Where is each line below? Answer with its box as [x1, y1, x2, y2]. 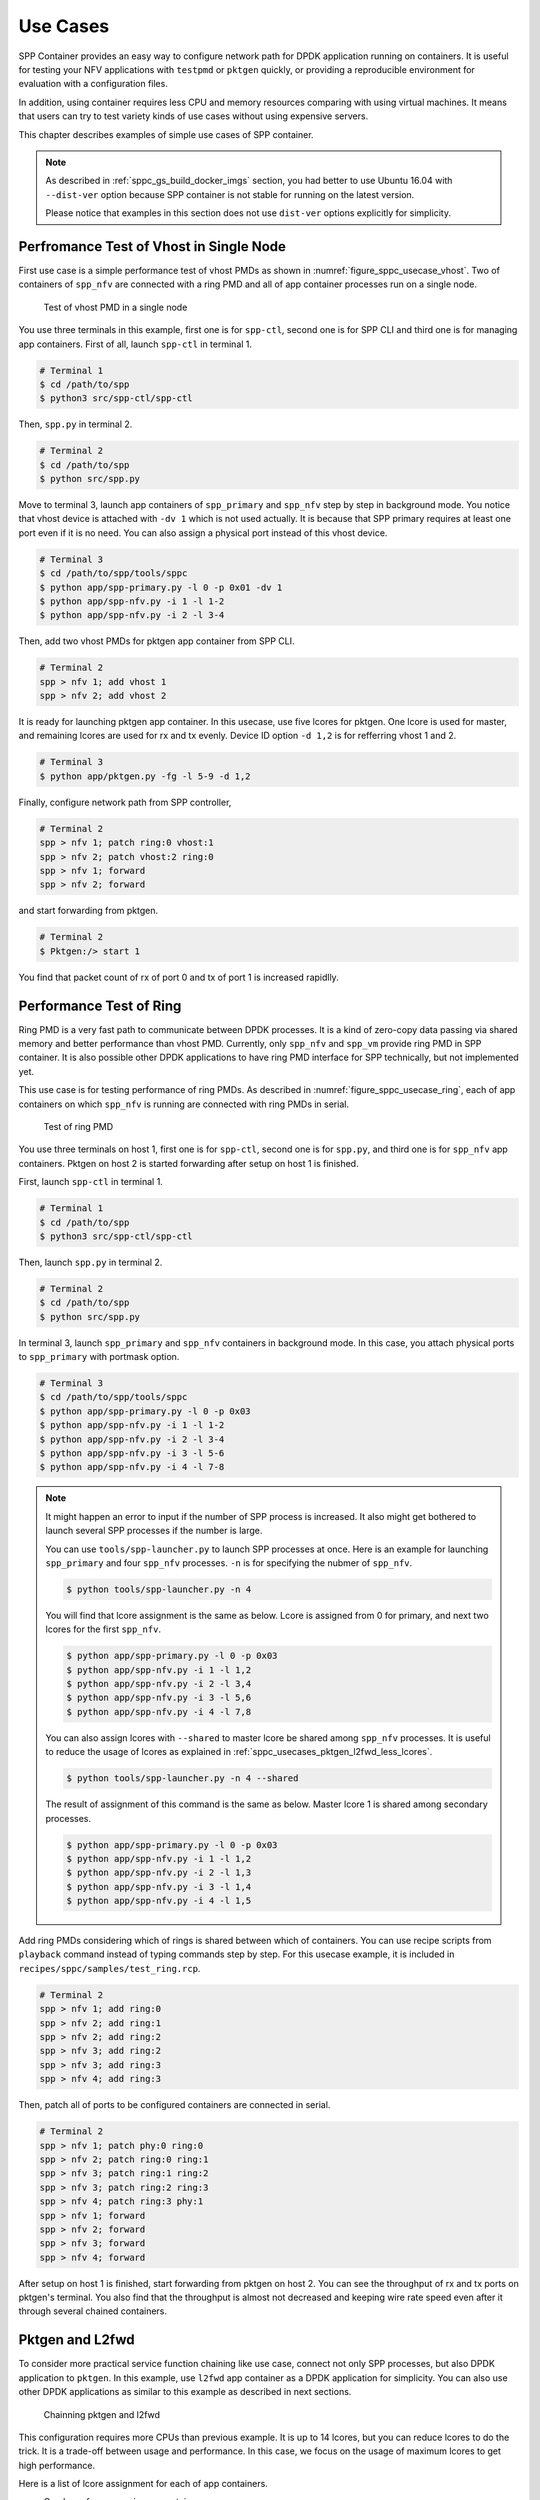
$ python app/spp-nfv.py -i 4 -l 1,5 [66, 1895, 252, 1907]
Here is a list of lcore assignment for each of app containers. [18, 2478, 269, 2490]
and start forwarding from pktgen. [18, 905, 159, 917]
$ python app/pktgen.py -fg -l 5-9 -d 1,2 [39, 770, 251, 782]
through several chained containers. [18, 2305, 168, 2317]
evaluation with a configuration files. [18, 78, 169, 90]
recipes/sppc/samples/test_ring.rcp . [18, 1962, 201, 1974]
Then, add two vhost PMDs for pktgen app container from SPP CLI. [18, 635, 295, 647]
